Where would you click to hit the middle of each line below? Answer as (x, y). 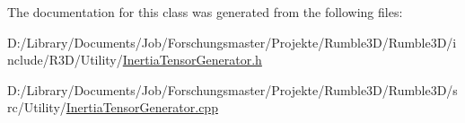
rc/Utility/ (37, 107)
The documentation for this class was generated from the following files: (205, 12)
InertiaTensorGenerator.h (192, 60)
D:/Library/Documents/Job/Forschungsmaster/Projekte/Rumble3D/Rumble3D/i (232, 42)
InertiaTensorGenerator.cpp (142, 107)
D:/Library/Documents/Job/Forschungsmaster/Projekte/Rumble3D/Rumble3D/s (232, 89)
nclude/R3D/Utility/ (65, 60)
